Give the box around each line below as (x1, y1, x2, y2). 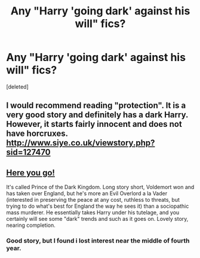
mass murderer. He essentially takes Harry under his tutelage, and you (6, 209, 180, 216)
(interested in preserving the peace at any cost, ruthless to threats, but (6, 196, 180, 204)
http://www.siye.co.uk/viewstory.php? (6, 138, 155, 148)
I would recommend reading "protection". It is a (6, 101, 186, 111)
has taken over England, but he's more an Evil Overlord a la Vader (6, 190, 168, 197)
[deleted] (6, 83, 29, 90)
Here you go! (6, 168, 56, 178)
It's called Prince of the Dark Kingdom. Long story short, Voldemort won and (6, 184, 195, 191)
